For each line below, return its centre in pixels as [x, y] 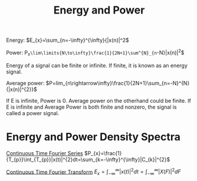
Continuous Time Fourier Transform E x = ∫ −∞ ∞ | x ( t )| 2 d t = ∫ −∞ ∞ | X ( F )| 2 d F [93, 172]
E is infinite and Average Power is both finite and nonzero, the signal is [91, 107]
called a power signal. [33, 113]
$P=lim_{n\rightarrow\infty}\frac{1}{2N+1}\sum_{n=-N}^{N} [118, 83]
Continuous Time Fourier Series [45, 153]
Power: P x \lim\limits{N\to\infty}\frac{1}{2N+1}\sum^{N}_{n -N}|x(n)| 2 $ [95, 53]
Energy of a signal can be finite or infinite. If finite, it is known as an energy [97, 65]
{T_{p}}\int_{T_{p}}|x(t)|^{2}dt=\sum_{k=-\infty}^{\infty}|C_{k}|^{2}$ [88, 159]
